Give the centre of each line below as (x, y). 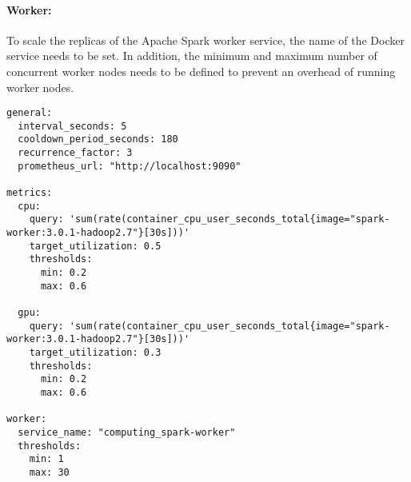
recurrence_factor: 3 (75, 153)
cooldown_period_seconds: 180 (98, 139)
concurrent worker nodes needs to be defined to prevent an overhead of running (201, 71)
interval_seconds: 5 (72, 126)
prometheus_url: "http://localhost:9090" (130, 166)
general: (30, 113)
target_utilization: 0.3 (95, 352)
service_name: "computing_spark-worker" (127, 432)
